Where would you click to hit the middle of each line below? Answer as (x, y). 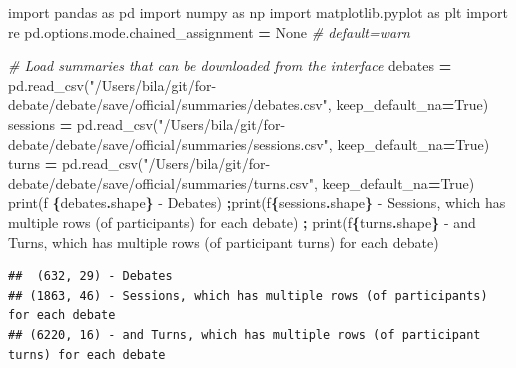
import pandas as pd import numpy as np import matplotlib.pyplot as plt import (258, 12)
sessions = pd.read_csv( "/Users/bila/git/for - (147, 123)
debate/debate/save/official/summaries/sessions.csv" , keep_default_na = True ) (249, 143)
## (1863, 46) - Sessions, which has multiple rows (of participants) (248, 295)
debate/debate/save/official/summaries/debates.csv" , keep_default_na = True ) (248, 104)
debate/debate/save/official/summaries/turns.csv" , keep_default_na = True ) (241, 182)
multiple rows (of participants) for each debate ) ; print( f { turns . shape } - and (242, 221)
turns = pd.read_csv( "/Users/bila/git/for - (139, 163)
